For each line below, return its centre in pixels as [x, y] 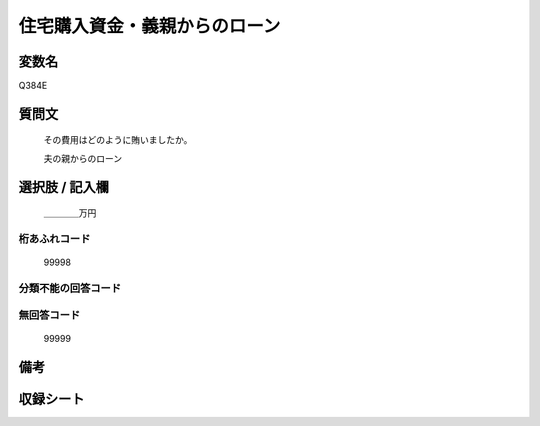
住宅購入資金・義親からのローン [149, 26]
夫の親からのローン [83, 158]
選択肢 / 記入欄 [64, 186]
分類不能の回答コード [70, 288]
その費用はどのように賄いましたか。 [118, 140]
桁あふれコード [54, 239]
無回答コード [49, 315]
